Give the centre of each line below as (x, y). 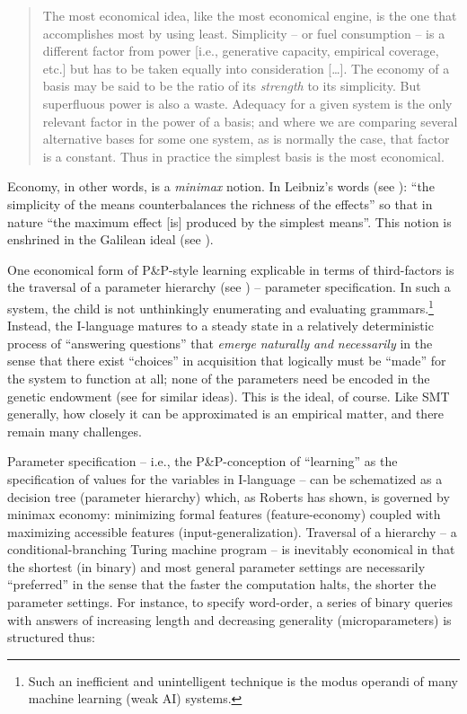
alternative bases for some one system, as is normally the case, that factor (246, 139)
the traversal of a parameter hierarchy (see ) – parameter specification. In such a (229, 287)
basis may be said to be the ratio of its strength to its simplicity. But (232, 86)
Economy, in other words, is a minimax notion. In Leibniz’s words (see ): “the (221, 186)
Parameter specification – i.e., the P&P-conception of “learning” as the (203, 461)
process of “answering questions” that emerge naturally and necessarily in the (220, 343)
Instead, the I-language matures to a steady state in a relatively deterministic (220, 326)
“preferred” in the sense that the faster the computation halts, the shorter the (222, 584)
